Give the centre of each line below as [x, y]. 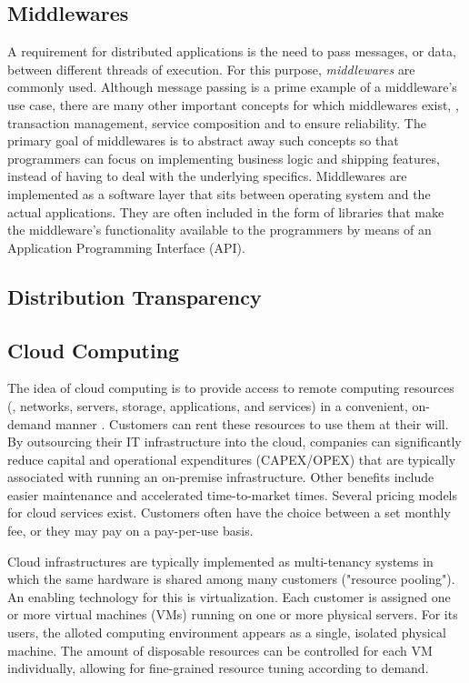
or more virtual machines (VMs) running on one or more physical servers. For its [233, 614]
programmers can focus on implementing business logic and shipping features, [224, 158]
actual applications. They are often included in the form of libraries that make [226, 211]
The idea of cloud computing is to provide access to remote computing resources [231, 388]
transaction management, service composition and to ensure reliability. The [217, 122]
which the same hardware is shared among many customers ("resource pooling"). [231, 579]
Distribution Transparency [135, 296]
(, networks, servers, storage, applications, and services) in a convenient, [208, 405]
